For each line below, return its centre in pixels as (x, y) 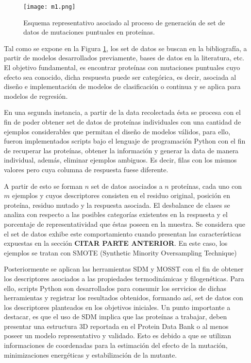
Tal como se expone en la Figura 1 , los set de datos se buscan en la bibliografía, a (125, 48)
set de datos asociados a (127, 186)
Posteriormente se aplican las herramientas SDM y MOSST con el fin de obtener (124, 269)
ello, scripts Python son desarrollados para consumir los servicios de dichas (115, 288)
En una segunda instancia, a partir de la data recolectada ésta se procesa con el (122, 112)
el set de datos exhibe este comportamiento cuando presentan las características (123, 233)
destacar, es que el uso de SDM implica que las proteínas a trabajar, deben (116, 317)
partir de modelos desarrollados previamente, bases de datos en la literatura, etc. (124, 58)
